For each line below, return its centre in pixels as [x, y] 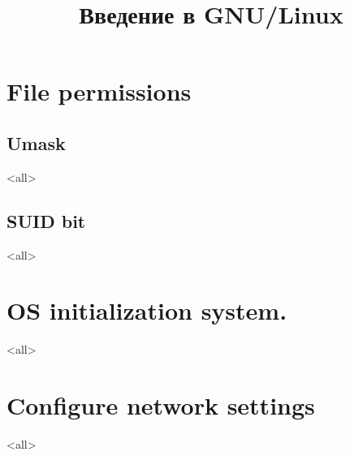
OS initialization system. [147, 310]
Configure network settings [161, 405]
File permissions [99, 91]
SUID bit [46, 220]
